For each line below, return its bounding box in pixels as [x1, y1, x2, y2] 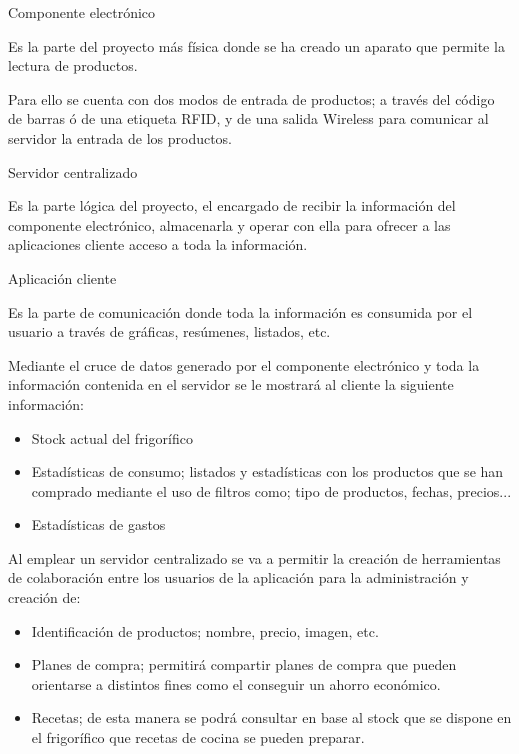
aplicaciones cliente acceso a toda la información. [8, 234, 308, 255]
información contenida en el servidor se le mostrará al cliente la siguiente [8, 374, 454, 395]
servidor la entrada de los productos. [8, 127, 233, 148]
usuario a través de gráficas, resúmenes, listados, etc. [8, 321, 331, 342]
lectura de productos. [8, 55, 138, 76]
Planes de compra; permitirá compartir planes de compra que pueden [31, 654, 457, 675]
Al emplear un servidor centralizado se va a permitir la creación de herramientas [8, 547, 501, 568]
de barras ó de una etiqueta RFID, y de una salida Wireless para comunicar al [8, 108, 489, 129]
